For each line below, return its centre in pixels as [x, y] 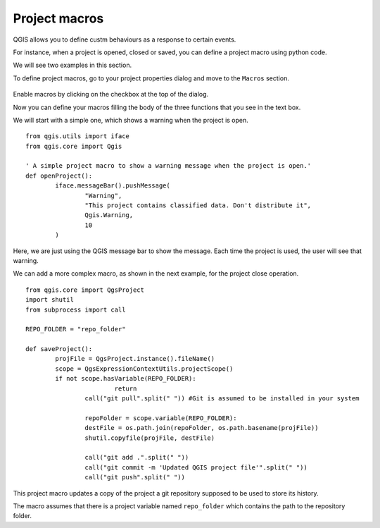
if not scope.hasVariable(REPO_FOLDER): [126, 379]
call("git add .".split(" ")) [137, 458]
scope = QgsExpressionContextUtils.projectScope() [144, 369]
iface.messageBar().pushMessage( [113, 186]
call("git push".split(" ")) [135, 477]
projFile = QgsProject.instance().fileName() [135, 359]
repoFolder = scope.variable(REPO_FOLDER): [161, 418]
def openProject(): [59, 176]
